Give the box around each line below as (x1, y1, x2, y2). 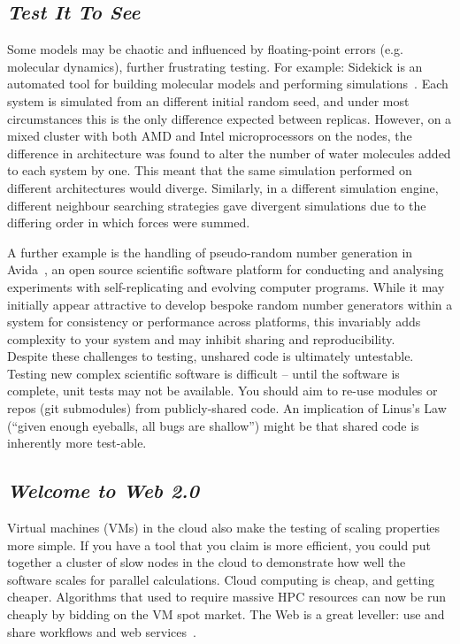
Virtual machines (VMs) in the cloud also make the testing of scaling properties (7, 518, 441, 537)
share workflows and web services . (7, 622, 196, 640)
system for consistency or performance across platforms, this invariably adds (7, 312, 421, 331)
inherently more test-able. (7, 433, 147, 452)
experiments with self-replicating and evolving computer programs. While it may (7, 277, 445, 295)
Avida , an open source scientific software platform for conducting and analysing (7, 260, 444, 279)
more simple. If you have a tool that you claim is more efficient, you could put (7, 535, 431, 554)
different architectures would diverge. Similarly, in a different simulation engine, (7, 178, 439, 196)
